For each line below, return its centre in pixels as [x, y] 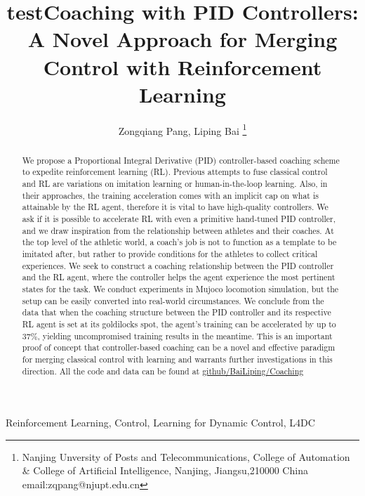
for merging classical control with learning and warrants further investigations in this [177, 359]
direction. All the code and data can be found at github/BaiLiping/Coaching [163, 371]
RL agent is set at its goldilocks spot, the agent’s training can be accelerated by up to [179, 324]
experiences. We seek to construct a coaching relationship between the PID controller [178, 265]
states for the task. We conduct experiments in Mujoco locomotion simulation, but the [180, 288]
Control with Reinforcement [182, 66]
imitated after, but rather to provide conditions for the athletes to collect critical [170, 253]
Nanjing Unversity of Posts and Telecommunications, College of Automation [186, 456]
